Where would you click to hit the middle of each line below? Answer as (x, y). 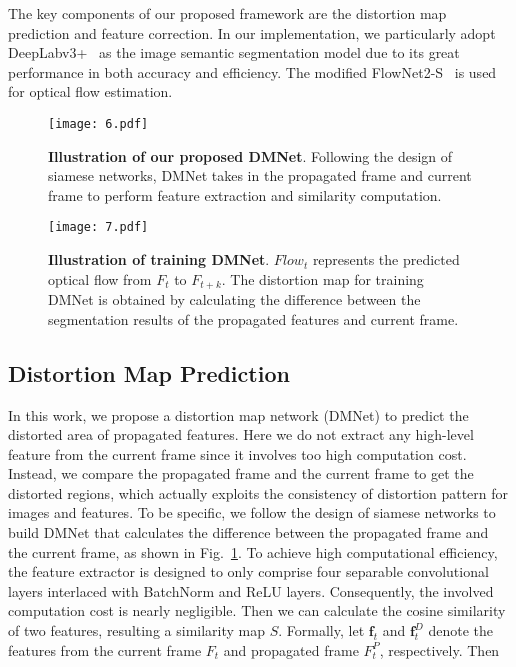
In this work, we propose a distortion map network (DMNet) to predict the (238, 414)
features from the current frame (105, 649)
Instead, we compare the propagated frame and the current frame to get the (241, 473)
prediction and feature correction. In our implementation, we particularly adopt (252, 32)
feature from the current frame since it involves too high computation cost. (237, 453)
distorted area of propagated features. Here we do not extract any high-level (241, 434)
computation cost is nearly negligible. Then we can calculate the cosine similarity (257, 610)
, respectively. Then (439, 649)
